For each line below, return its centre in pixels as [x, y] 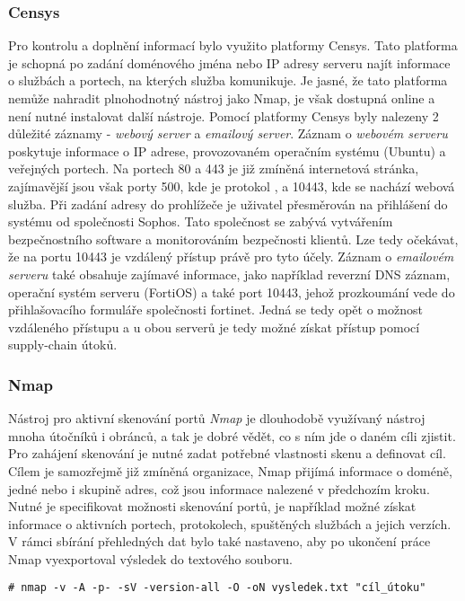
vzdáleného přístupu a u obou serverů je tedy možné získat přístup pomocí [214, 327]
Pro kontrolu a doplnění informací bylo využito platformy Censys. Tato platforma [233, 45]
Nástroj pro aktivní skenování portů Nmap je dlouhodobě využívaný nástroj [217, 418]
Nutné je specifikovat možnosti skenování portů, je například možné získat [212, 506]
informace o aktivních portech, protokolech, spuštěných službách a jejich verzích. [230, 523]
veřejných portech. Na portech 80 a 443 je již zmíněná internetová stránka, [214, 168]
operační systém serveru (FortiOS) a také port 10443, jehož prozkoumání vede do [232, 292]
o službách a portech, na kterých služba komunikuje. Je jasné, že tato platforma [228, 80]
